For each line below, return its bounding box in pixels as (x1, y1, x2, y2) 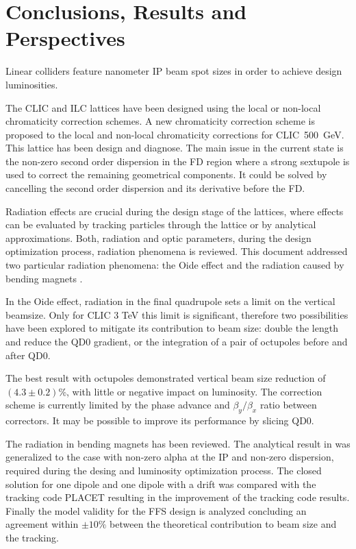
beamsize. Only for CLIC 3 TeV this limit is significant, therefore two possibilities (5, 307, 348, 321)
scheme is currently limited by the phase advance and (5, 398, 230, 412)
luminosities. (5, 77, 58, 91)
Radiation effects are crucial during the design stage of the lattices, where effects (5, 204, 344, 218)
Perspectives (5, 24, 125, 52)
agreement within (5, 517, 79, 531)
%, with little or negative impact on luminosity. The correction (58, 384, 322, 398)
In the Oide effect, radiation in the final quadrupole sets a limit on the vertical (5, 294, 335, 308)
